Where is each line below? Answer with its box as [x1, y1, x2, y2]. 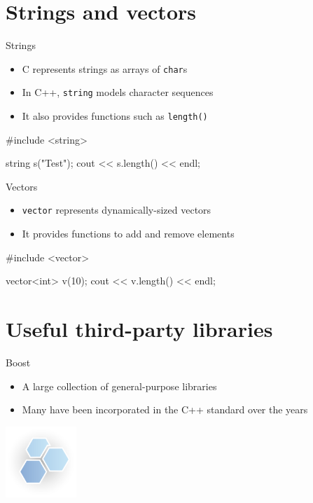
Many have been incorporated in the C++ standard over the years [22, 402, 308, 417]
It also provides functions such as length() [22, 109, 208, 123]
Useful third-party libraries [6, 315, 273, 343]
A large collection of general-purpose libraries [22, 378, 217, 393]
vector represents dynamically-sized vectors [22, 202, 211, 217]
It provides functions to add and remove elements [22, 226, 235, 241]
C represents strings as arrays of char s [22, 61, 188, 76]
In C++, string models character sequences [22, 85, 214, 99]
